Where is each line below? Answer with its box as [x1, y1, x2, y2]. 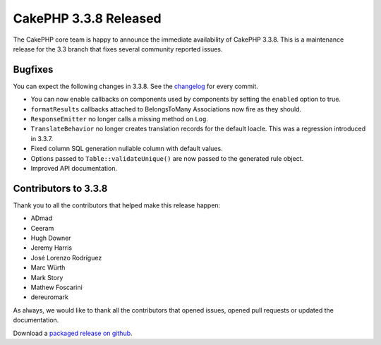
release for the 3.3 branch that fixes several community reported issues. [13, 44, 223, 53]
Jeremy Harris [30, 243, 73, 252]
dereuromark [30, 293, 68, 301]
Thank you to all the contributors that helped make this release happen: [13, 201, 221, 210]
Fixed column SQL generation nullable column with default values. [30, 145, 223, 153]
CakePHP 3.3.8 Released [13, 11, 162, 26]
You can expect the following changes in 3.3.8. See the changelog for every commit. [13, 82, 259, 90]
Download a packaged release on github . [13, 329, 133, 337]
